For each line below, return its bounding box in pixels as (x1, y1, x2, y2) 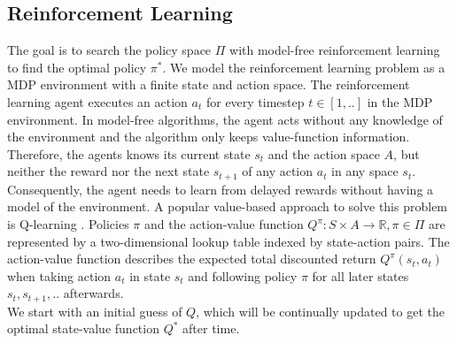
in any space (331, 162, 399, 180)
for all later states (312, 266, 409, 285)
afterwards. (63, 284, 124, 302)
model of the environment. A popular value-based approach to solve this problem (7, 197, 448, 216)
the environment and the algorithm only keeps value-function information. (7, 127, 410, 146)
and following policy (188, 266, 298, 285)
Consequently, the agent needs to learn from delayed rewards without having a (7, 179, 434, 198)
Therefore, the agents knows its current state (7, 144, 251, 163)
